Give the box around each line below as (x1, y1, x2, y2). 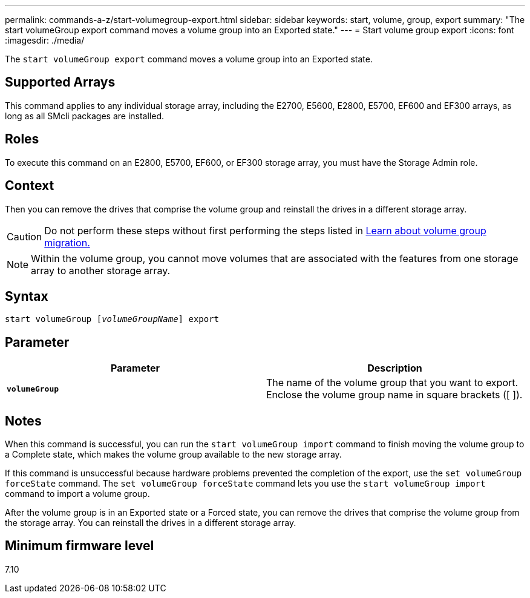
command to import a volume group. (5, 488, 150, 499)
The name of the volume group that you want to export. (266, 376, 519, 389)
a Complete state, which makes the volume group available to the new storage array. (5, 449, 342, 460)
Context (5, 178, 54, 194)
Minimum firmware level (5, 538, 154, 554)
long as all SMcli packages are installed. (5, 110, 164, 121)
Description (367, 362, 422, 375)
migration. (44, 236, 90, 249)
